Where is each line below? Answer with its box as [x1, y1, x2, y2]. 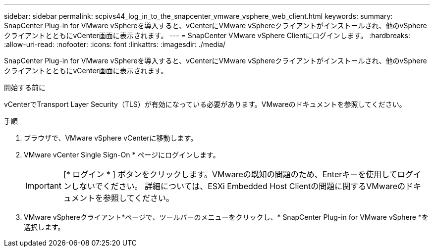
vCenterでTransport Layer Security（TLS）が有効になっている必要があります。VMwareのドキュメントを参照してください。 [4, 100, 406, 108]
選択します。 [24, 223, 65, 231]
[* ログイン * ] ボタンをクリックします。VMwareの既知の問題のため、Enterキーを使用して [63, 169, 397, 179]
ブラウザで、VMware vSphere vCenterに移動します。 [24, 134, 198, 142]
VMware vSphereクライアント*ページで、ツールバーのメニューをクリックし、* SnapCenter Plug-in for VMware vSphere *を [24, 213, 429, 221]
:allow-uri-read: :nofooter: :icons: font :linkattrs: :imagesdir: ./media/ [4, 40, 226, 49]
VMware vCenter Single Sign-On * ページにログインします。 [24, 151, 220, 159]
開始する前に [4, 83, 46, 92]
